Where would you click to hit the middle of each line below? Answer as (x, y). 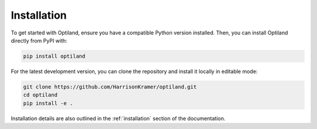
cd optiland (41, 95)
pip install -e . (48, 103)
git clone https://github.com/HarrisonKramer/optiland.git (110, 87)
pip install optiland (54, 56)
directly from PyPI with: (39, 40)
